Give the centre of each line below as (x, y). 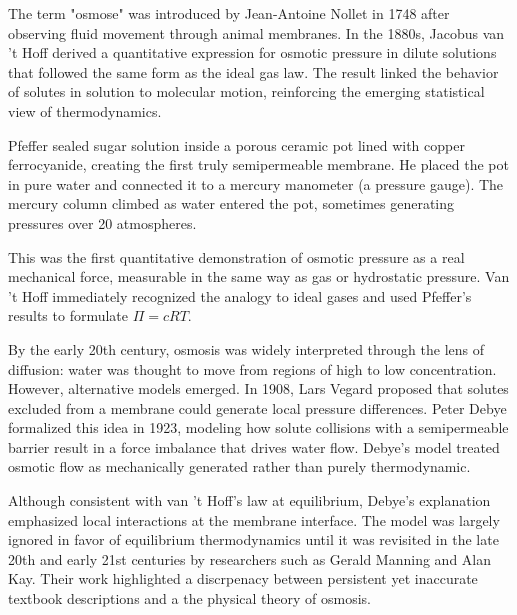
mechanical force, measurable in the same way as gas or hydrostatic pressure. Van (259, 276)
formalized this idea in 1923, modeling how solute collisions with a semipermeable (258, 427)
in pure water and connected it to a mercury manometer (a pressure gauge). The (256, 183)
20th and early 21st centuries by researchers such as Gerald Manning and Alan (250, 558)
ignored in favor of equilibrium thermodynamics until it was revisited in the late (253, 539)
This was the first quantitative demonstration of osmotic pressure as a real (236, 256)
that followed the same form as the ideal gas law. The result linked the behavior (253, 71)
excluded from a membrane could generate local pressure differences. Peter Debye (257, 407)
